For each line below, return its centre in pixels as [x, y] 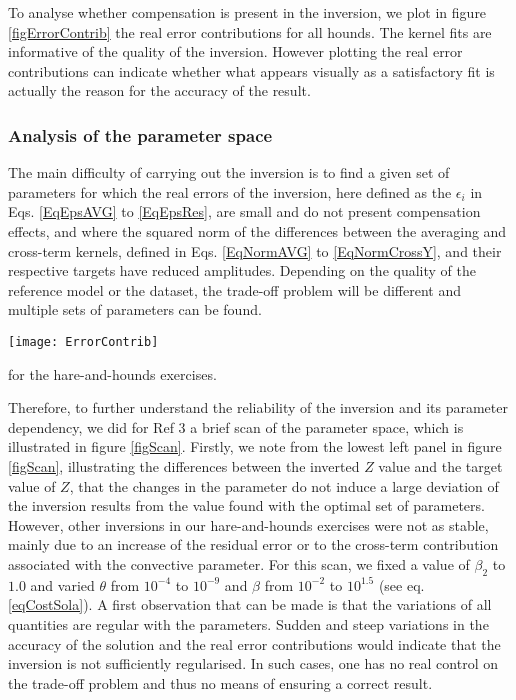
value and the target [440, 465]
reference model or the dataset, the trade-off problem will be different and [234, 289]
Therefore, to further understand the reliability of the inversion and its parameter [258, 407]
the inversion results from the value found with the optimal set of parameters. [246, 505]
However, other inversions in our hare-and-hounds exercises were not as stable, [248, 524]
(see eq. [401, 584]
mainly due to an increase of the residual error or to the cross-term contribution [253, 544]
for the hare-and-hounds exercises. [112, 373]
